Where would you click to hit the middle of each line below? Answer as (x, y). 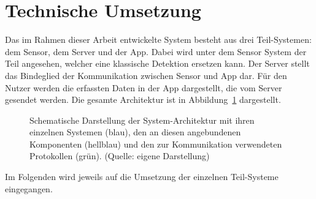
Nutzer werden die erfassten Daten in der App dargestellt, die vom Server (144, 87)
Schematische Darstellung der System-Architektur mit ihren (142, 120)
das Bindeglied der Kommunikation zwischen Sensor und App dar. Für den (146, 75)
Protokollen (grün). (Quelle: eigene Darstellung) (120, 156)
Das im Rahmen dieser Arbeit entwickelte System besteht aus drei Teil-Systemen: (158, 39)
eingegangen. (29, 188)
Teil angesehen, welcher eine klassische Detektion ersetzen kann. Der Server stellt (157, 63)
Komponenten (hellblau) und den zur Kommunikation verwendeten (156, 144)
